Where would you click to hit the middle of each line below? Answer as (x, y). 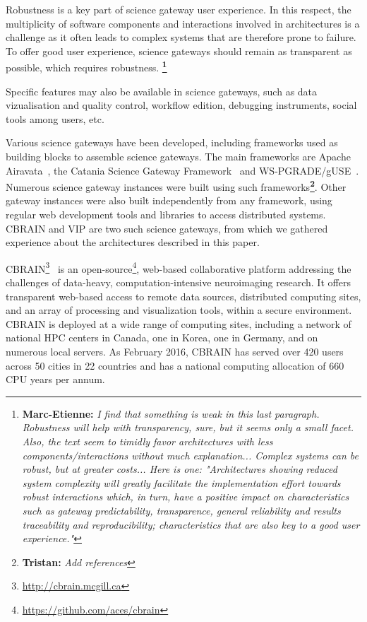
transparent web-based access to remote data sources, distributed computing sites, (183, 296)
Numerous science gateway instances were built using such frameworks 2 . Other (176, 186)
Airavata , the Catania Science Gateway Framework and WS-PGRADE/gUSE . (182, 170)
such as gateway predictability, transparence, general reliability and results (181, 510)
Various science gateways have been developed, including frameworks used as (172, 142)
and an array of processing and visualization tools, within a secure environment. (179, 310)
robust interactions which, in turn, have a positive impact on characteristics (186, 497)
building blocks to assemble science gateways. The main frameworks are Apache (178, 156)
